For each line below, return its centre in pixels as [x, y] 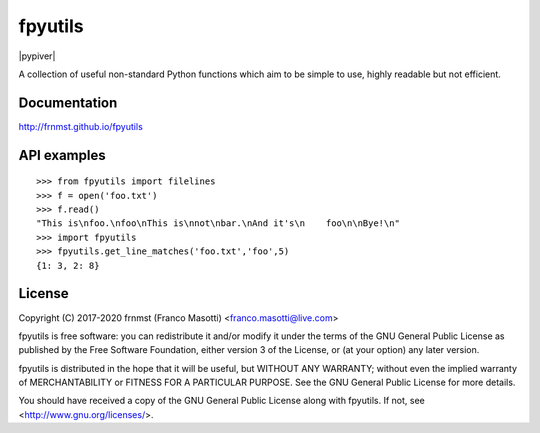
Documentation [68, 102]
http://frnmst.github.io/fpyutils [81, 126]
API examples [62, 155]
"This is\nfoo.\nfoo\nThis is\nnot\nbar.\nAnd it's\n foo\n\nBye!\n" [218, 223]
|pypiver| [37, 56]
